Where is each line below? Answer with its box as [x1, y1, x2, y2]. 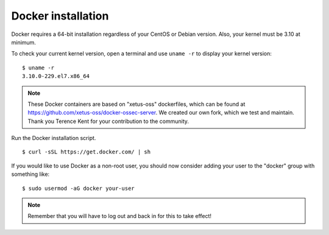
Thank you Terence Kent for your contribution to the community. [27, 118, 189, 125]
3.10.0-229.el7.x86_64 [22, 73, 90, 80]
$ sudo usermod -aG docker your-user [22, 184, 135, 192]
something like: [11, 170, 50, 178]
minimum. [11, 38, 37, 46]
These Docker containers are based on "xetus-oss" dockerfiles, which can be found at [27, 100, 246, 108]
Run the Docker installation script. [11, 135, 96, 142]
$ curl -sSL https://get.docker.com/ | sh [22, 149, 151, 155]
